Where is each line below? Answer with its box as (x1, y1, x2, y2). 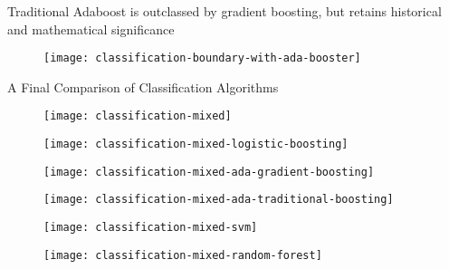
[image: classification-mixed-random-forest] (43, 248, 322, 262)
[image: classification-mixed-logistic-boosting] (43, 138, 349, 151)
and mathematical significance (7, 19, 175, 38)
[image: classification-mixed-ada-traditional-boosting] (43, 193, 394, 207)
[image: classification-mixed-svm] (43, 221, 258, 235)
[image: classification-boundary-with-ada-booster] (43, 52, 361, 65)
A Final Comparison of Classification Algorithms (7, 77, 279, 96)
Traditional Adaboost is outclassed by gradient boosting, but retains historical (7, 2, 442, 20)
